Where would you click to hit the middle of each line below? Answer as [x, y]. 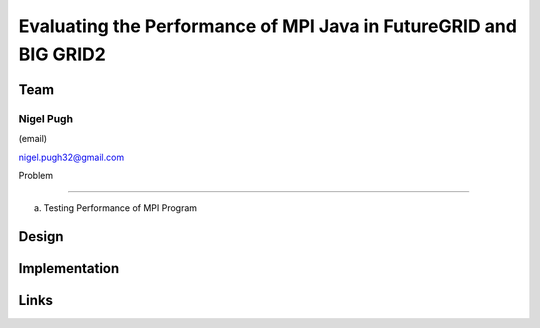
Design [41, 236]
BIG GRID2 [62, 54]
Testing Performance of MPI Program [120, 208]
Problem [36, 175]
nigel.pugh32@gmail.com [71, 157]
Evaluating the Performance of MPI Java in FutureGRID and [267, 26]
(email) [33, 139]
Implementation [69, 268]
